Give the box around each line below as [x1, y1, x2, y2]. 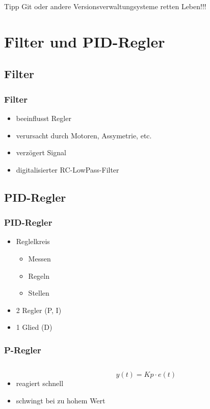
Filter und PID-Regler [4, 31, 165, 52]
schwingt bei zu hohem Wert [16, 395, 106, 405]
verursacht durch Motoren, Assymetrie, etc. [16, 130, 152, 140]
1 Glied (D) [16, 322, 52, 332]
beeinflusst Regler [16, 112, 71, 123]
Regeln [28, 270, 50, 281]
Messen [28, 253, 51, 263]
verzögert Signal [16, 147, 66, 158]
